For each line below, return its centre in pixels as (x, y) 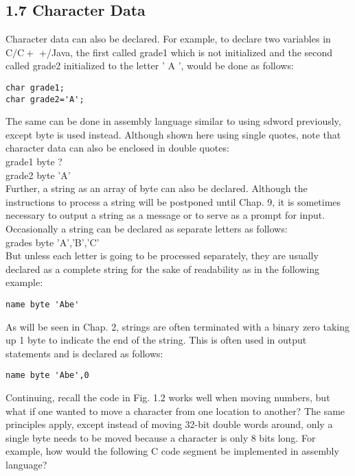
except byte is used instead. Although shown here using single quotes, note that (173, 134)
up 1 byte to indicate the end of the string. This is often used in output (156, 340)
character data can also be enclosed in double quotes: (117, 148)
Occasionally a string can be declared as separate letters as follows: (147, 229)
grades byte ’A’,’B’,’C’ (53, 242)
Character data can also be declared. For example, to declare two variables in (168, 39)
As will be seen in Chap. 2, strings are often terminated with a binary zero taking (178, 326)
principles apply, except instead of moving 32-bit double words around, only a (169, 424)
